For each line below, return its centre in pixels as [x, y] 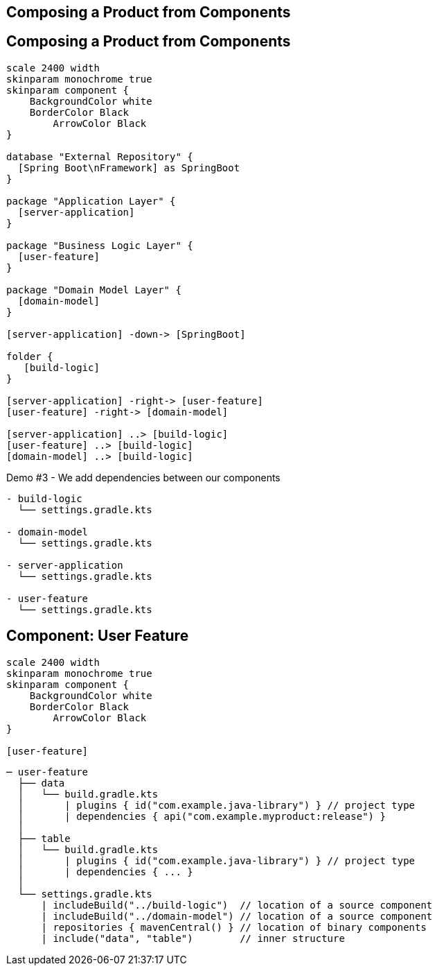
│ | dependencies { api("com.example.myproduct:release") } [202, 816]
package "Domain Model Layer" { [94, 290]
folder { [30, 356]
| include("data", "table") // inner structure [193, 938]
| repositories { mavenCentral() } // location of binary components [234, 927]
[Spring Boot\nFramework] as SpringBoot [129, 167]
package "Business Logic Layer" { [100, 245]
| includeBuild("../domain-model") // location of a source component [237, 916]
